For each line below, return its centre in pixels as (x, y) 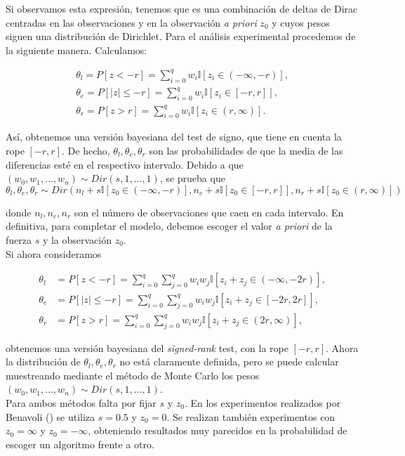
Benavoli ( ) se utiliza (51, 416)
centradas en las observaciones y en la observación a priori (131, 22)
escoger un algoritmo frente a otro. (80, 444)
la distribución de (43, 361)
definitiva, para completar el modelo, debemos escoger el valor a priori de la (169, 226)
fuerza (19, 239)
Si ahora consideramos (54, 253)
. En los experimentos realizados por (263, 402)
